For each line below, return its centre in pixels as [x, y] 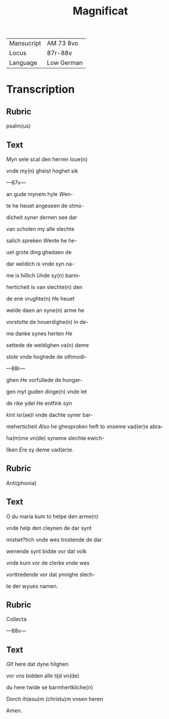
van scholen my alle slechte [40, 229]
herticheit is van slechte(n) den [44, 287]
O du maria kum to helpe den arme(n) [52, 516]
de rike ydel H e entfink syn [39, 403]
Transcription [41, 90]
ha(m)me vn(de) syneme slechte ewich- [55, 438]
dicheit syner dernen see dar [42, 217]
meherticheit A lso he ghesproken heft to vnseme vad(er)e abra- [85, 426]
